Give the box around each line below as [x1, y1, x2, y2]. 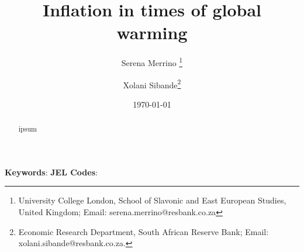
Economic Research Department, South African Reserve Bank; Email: [18, 225, 269, 237]
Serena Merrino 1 [121, 55, 183, 68]
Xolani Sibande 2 [123, 77, 181, 91]
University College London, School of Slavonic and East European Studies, [18, 194, 286, 206]
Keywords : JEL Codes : [5, 165, 98, 178]
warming [116, 20, 188, 44]
